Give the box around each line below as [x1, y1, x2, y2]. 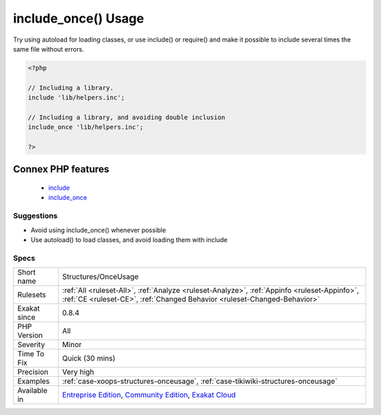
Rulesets [17, 290, 46, 300]
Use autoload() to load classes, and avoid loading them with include [30, 235, 228, 243]
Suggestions [13, 211, 58, 221]
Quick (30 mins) [62, 354, 116, 363]
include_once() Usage [13, 11, 145, 26]
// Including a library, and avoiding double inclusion [28, 113, 226, 121]
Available [17, 385, 48, 395]
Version [17, 330, 43, 340]
